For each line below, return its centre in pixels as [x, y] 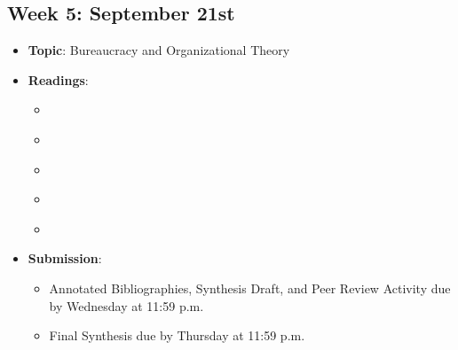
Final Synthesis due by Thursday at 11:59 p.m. [177, 335]
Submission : [65, 258]
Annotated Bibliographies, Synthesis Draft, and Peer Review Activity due [250, 288]
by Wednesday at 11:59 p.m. [126, 305]
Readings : [58, 79]
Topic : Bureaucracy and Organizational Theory [159, 50]
